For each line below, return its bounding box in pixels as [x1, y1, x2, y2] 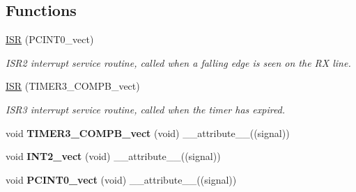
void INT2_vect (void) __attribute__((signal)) [6, 149, 221, 163]
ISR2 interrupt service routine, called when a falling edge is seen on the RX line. [6, 55, 351, 70]
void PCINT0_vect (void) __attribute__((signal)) [6, 172, 237, 186]
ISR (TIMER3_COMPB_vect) [6, 79, 140, 93]
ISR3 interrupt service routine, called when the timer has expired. [6, 102, 286, 116]
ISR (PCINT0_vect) [6, 32, 94, 47]
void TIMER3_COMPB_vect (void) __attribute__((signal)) [6, 125, 290, 140]
